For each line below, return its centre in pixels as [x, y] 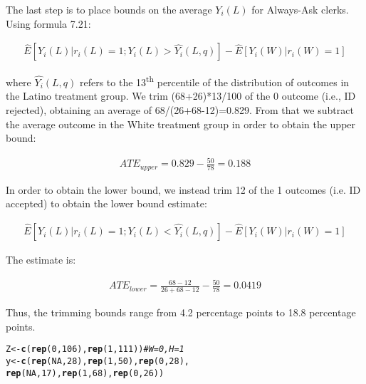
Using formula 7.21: [48, 23]
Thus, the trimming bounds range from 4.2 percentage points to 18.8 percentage [181, 312]
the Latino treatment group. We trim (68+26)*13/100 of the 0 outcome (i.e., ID [181, 96]
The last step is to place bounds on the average [109, 9]
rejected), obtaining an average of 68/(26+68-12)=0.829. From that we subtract [180, 110]
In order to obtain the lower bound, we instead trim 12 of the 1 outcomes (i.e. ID [183, 189]
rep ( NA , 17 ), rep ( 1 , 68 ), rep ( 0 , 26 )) [85, 373]
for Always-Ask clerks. [300, 9]
